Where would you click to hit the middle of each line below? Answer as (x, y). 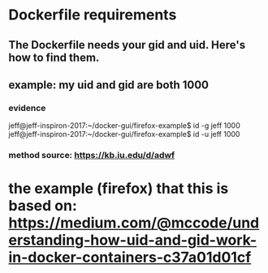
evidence (27, 108)
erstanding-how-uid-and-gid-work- (133, 240)
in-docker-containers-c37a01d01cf (130, 258)
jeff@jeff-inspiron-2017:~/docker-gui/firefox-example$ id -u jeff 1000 (124, 134)
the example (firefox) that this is (119, 189)
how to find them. (54, 57)
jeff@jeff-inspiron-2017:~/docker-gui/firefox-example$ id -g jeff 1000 (125, 126)
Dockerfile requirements (93, 15)
